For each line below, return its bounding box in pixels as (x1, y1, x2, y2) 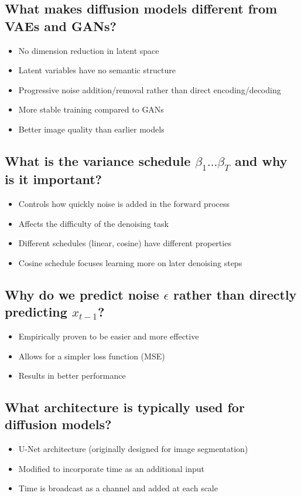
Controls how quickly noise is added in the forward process (18, 197, 230, 209)
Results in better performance (18, 369, 126, 382)
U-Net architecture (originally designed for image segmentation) (18, 443, 248, 455)
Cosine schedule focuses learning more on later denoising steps (18, 256, 242, 269)
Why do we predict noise (5, 285, 159, 303)
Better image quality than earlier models (18, 123, 165, 135)
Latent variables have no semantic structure (18, 64, 176, 76)
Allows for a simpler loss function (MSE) (18, 349, 165, 362)
